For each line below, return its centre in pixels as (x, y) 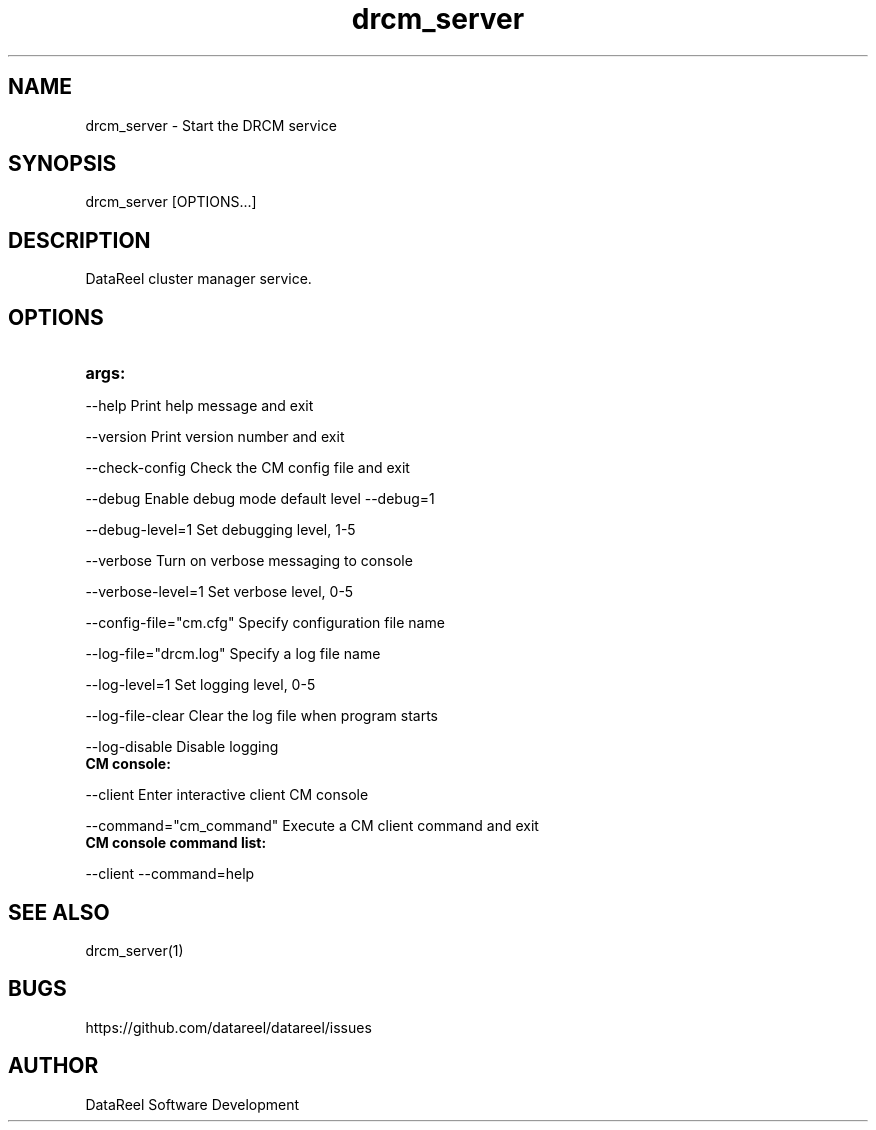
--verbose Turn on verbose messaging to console (249, 561)
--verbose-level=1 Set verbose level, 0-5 (219, 592)
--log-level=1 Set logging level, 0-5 (200, 685)
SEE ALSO (59, 912)
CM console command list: (176, 843)
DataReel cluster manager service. (198, 279)
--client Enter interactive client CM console (227, 795)
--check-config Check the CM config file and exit (247, 468)
